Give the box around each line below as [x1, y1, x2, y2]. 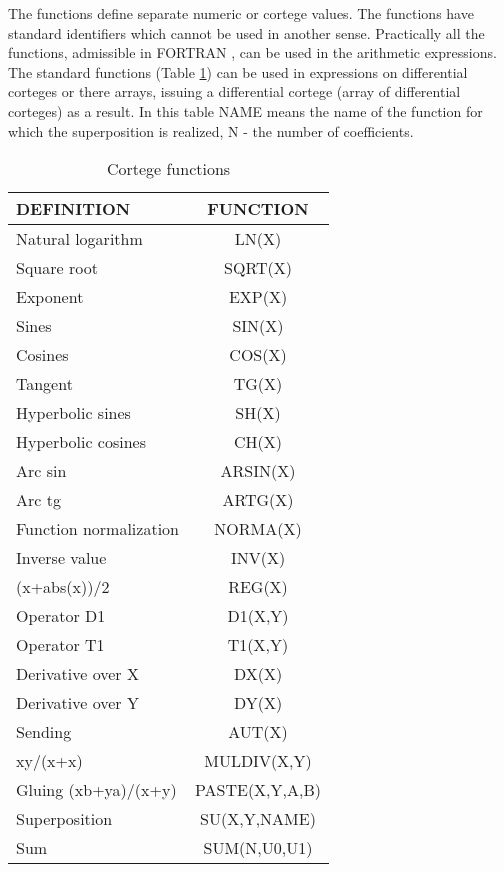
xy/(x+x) [16, 749, 83, 773]
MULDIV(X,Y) [204, 749, 312, 773]
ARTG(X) [222, 488, 294, 512]
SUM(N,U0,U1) [203, 836, 313, 860]
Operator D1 [16, 604, 106, 628]
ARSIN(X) [220, 459, 296, 483]
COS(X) [229, 343, 287, 367]
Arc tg [16, 488, 61, 512]
